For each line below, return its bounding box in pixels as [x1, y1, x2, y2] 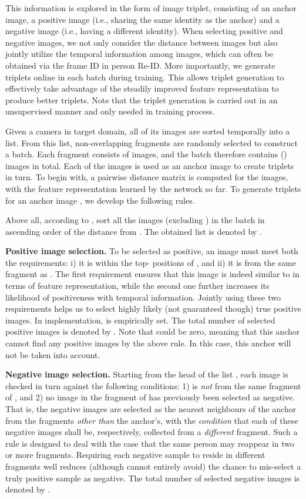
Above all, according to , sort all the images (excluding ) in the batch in [5, 214, 265, 226]
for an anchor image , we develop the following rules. [5, 194, 195, 206]
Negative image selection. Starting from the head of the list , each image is [5, 368, 288, 380]
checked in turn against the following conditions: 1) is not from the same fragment [5, 379, 301, 392]
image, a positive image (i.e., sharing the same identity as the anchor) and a [5, 13, 280, 25]
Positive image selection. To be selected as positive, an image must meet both [5, 245, 298, 257]
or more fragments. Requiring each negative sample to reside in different [5, 449, 265, 461]
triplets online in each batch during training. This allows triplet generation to [5, 70, 284, 83]
